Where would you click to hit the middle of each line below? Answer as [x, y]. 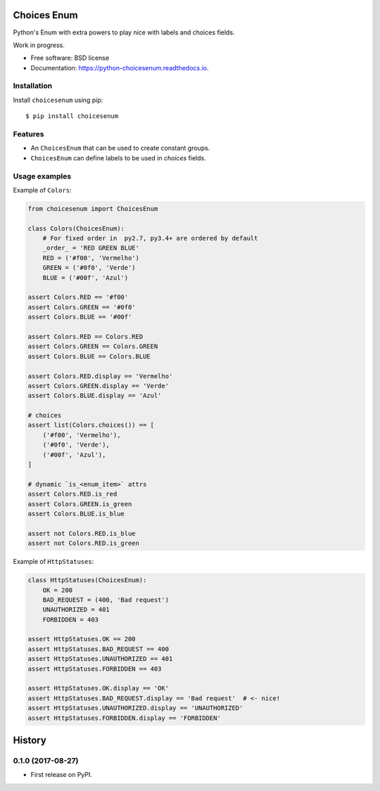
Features [28, 134]
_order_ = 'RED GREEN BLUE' [91, 248]
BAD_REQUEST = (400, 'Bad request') [106, 600]
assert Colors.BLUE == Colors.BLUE [89, 356]
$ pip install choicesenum [72, 116]
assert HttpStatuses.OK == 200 [82, 639]
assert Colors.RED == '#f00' [78, 297]
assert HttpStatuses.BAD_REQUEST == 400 [98, 649]
